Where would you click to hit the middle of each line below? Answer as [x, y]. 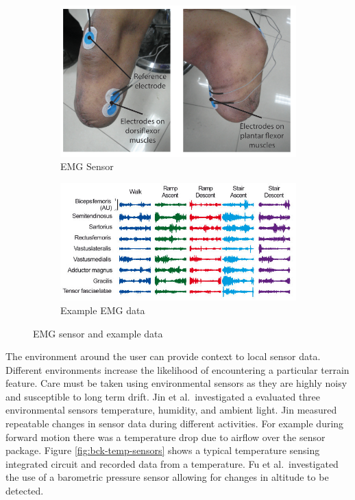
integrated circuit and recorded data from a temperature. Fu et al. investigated [172, 463]
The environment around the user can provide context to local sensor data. [163, 356]
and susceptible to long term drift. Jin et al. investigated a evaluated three [163, 396]
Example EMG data [103, 310]
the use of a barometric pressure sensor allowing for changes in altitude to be [167, 477]
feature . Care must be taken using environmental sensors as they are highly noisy [176, 383]
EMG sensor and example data [98, 333]
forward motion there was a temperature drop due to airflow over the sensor [166, 437]
